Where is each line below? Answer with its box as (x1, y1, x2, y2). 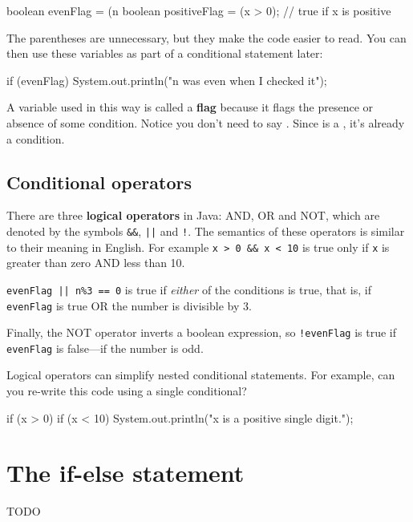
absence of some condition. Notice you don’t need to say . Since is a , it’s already (6, 114, 405, 131)
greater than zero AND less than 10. (6, 254, 185, 271)
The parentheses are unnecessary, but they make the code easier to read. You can (6, 29, 407, 46)
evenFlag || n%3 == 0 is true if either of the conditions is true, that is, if (6, 281, 371, 297)
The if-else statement (6, 456, 245, 489)
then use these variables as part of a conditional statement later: (6, 45, 323, 62)
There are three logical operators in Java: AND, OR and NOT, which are (6, 207, 380, 224)
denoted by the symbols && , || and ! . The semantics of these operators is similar (6, 222, 405, 239)
